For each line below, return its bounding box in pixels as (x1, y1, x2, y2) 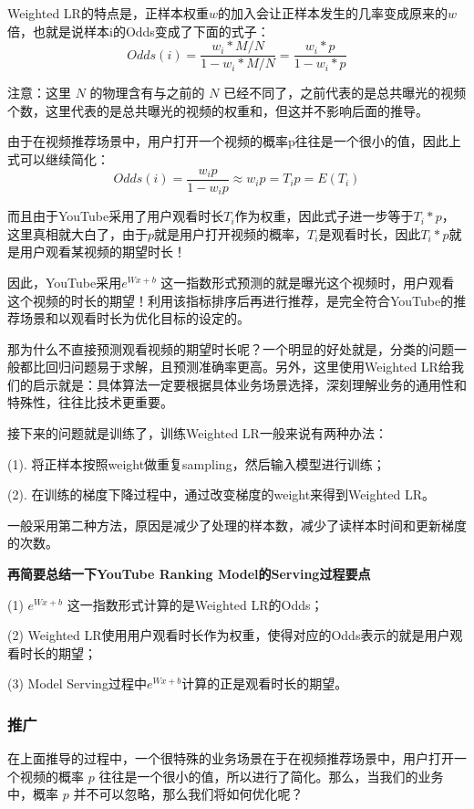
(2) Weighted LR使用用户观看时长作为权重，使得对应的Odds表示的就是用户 (7, 625, 450, 645)
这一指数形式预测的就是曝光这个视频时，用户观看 (160, 272, 455, 291)
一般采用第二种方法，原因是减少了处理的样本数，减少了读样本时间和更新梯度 (7, 515, 467, 534)
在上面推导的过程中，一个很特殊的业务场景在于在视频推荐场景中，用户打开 (7, 749, 454, 768)
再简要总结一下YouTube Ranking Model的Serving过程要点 (7, 564, 371, 583)
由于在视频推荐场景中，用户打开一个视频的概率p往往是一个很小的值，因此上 (7, 131, 461, 151)
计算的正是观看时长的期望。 (181, 674, 348, 693)
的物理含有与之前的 (89, 83, 205, 102)
